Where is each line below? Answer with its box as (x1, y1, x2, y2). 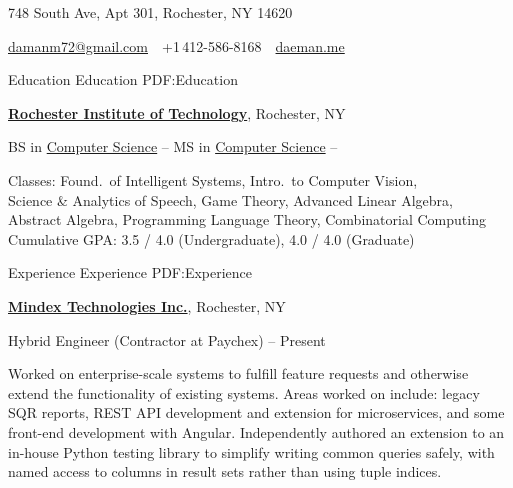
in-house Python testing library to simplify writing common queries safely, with (8, 441, 495, 462)
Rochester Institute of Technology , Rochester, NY (8, 102, 346, 123)
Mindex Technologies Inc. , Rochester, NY (8, 295, 286, 316)
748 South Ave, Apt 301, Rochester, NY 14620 (8, 2, 293, 22)
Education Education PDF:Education (8, 69, 238, 90)
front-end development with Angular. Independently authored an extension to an (8, 421, 505, 442)
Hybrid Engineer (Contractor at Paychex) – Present (8, 329, 326, 350)
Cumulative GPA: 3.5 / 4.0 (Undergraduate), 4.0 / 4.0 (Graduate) (8, 228, 415, 249)
